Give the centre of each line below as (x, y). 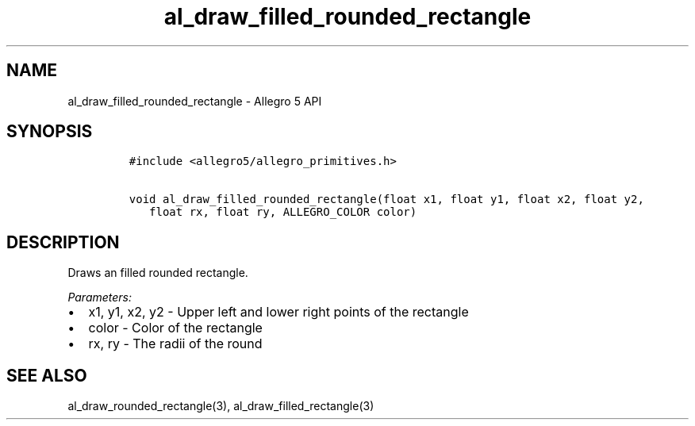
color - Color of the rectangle (175, 328)
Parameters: (100, 297)
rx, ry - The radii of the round (175, 344)
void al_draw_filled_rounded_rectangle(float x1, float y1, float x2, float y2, (386, 200)
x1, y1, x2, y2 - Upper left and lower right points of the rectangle (278, 312)
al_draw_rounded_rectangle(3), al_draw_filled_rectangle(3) (221, 406)
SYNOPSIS (50, 132)
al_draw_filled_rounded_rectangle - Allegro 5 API (195, 101)
